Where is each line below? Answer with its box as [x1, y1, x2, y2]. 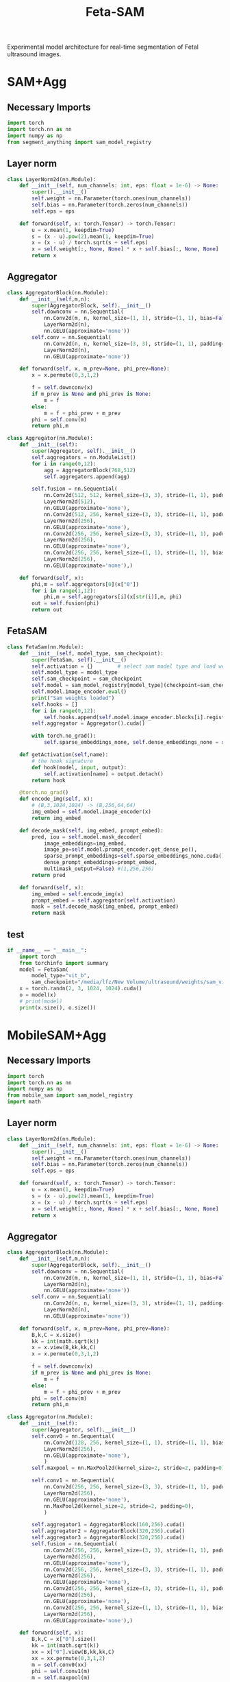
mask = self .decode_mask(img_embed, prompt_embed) [31, 903, 179, 910]
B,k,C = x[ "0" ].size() [31, 1636, 97, 1643]
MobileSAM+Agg [7, 1027, 107, 1043]
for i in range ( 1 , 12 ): [31, 587, 97, 594]
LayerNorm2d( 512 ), [43, 498, 97, 505]
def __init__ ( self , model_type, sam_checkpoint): [19, 650, 164, 657]
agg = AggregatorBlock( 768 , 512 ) [43, 467, 136, 474]
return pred [31, 872, 66, 878]
